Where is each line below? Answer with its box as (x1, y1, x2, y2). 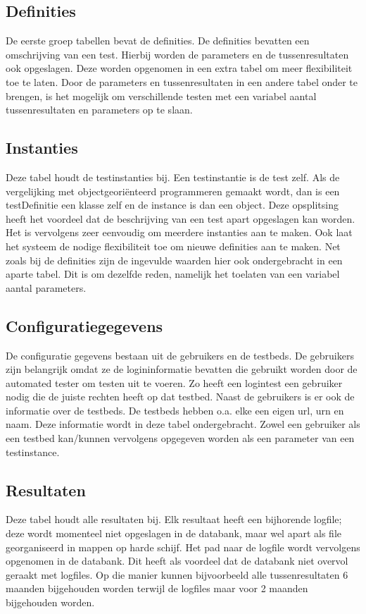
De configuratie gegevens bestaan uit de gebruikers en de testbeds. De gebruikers (6, 348, 354, 362)
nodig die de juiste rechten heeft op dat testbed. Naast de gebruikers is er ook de (6, 389, 355, 404)
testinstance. (6, 444, 60, 459)
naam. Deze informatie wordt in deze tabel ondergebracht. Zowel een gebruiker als (6, 417, 360, 431)
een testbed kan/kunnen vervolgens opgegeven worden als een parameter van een (6, 431, 355, 446)
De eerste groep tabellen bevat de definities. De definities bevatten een (6, 33, 310, 48)
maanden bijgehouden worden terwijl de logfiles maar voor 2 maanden (6, 581, 308, 596)
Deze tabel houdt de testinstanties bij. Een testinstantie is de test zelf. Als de (6, 169, 340, 184)
